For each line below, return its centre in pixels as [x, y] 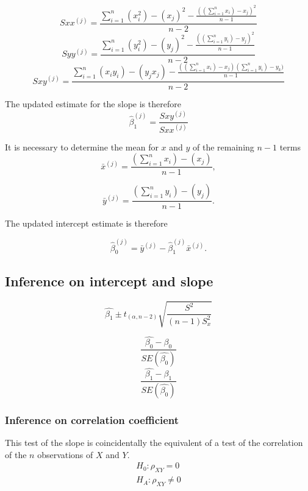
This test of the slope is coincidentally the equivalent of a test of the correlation [154, 443]
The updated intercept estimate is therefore [86, 223]
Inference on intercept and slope [109, 281]
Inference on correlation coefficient [92, 419]
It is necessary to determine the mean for [82, 147]
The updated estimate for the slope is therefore [93, 104]
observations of [65, 454]
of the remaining [224, 147]
